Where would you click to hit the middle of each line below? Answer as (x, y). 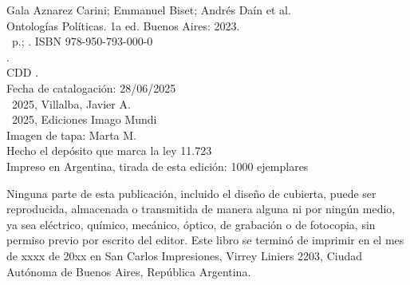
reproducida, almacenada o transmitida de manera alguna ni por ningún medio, (201, 209)
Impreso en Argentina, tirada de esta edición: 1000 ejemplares (158, 166)
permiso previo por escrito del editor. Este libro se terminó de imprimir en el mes (205, 240)
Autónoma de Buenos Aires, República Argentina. (129, 271)
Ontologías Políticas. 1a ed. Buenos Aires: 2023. (123, 25)
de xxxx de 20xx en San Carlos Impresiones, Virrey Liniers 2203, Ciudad (184, 255)
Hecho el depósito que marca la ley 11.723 (109, 150)
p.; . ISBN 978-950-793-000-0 (82, 41)
